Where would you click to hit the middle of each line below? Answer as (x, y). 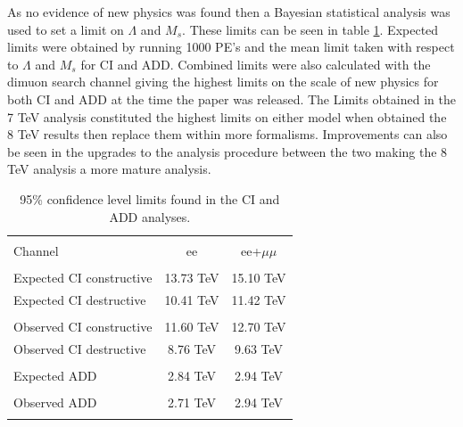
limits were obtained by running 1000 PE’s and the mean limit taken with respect (231, 47)
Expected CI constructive (83, 277)
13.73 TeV (192, 277)
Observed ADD (55, 402)
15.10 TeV (259, 277)
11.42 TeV (259, 299)
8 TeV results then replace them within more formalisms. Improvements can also (227, 134)
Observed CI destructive (80, 348)
